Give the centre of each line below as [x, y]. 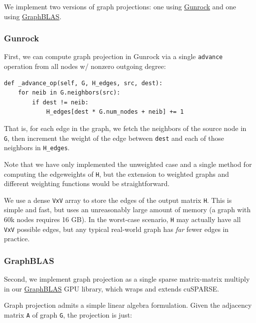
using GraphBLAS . [33, 16]
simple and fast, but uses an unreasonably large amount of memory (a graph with [128, 210]
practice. [17, 239]
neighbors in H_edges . [37, 147]
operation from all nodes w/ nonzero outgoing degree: [85, 66]
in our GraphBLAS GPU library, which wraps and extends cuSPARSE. [112, 288]
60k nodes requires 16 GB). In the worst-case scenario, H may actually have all [122, 219]
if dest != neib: [60, 102]
